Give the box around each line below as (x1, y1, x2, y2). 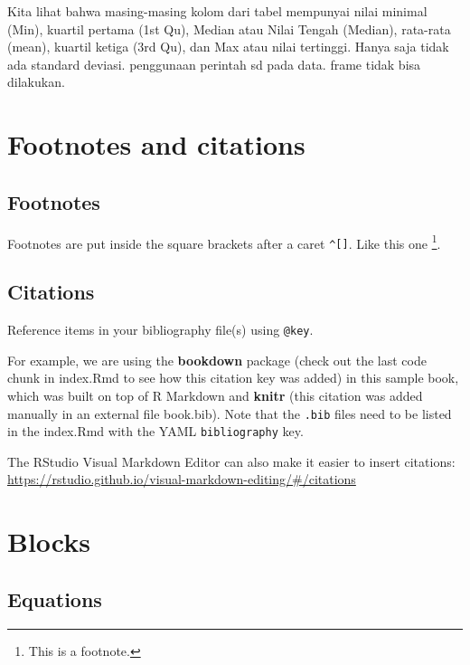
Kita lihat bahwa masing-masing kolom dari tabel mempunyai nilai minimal (7, 2, 428, 20)
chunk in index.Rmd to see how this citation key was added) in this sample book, (7, 368, 459, 387)
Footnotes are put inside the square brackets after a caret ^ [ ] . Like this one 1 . (7, 231, 441, 252)
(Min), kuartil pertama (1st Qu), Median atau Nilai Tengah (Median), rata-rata (7, 19, 451, 38)
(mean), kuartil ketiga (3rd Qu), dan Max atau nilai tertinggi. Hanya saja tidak (7, 37, 449, 56)
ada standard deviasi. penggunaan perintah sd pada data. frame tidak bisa (7, 54, 421, 73)
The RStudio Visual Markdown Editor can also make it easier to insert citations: (7, 451, 456, 470)
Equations (7, 584, 102, 613)
